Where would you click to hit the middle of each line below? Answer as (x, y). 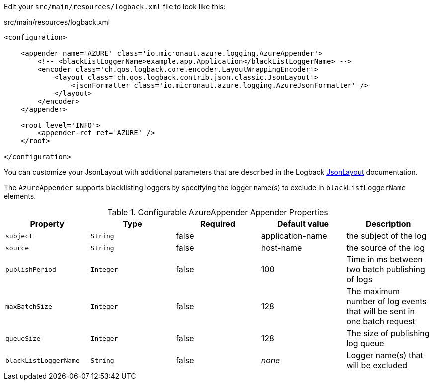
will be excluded (377, 365)
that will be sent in (381, 311)
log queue (365, 343)
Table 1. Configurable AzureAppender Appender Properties (218, 212)
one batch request (381, 321)
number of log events (387, 301)
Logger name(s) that (385, 355)
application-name (294, 236)
